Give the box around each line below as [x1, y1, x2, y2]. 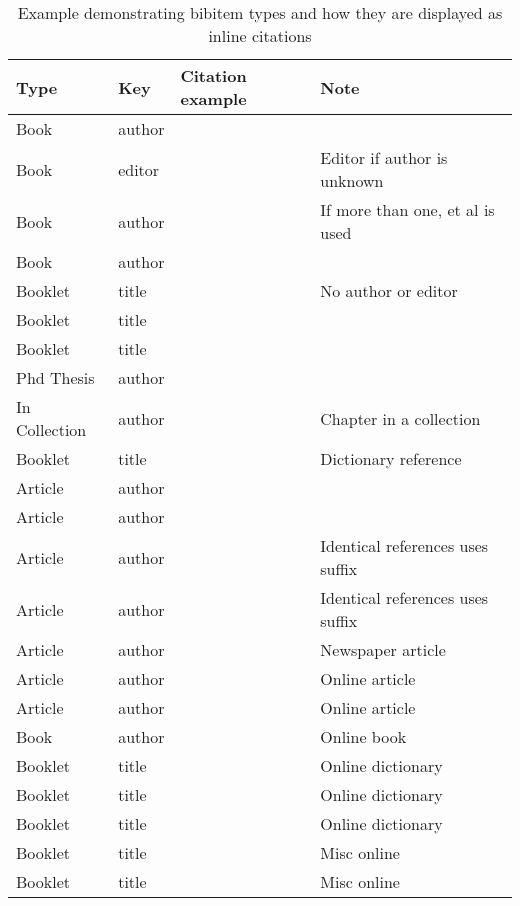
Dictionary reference [320, 447, 462, 470]
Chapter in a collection [320, 406, 481, 430]
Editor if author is [320, 146, 448, 169]
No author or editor [320, 279, 458, 302]
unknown [320, 169, 384, 192]
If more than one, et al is [320, 198, 495, 221]
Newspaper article [320, 638, 446, 661]
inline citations [208, 24, 312, 47]
